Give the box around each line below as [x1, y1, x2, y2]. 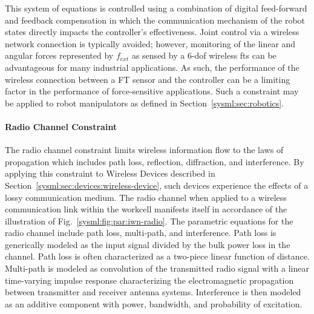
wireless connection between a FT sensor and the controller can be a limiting [5, 73, 290, 85]
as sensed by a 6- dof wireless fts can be [131, 49, 276, 62]
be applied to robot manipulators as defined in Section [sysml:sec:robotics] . [5, 96, 284, 109]
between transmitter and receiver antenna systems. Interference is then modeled [5, 286, 301, 298]
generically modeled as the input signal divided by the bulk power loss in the [5, 238, 290, 250]
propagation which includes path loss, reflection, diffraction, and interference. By [5, 155, 304, 168]
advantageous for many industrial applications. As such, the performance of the [5, 61, 299, 73]
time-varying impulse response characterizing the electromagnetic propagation [5, 273, 294, 286]
